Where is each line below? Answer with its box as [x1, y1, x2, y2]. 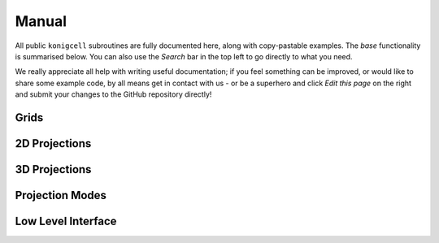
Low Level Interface [15, 214, 117, 228]
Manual [15, 12, 67, 30]
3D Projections [15, 163, 92, 176]
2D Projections [15, 137, 92, 150]
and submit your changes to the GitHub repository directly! [15, 89, 212, 99]
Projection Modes [15, 188, 107, 202]
